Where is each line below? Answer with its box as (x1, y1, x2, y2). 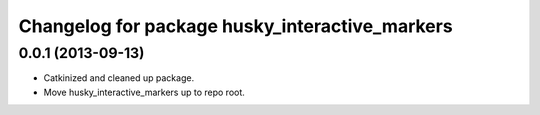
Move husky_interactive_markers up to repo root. (43, 86, 245, 98)
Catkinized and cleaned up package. (43, 72, 195, 84)
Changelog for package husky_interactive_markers (18, 15, 454, 37)
